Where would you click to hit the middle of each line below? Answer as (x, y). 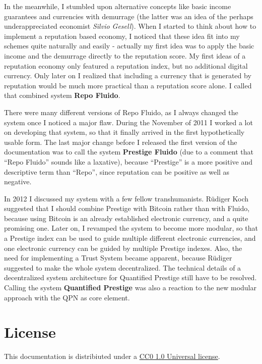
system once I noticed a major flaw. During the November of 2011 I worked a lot (128, 122)
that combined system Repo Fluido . (62, 95)
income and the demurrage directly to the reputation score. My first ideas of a (125, 55)
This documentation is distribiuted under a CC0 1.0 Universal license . (112, 356)
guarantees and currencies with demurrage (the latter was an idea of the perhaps (129, 16)
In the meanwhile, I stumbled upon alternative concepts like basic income (118, 6)
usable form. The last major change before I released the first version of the (121, 142)
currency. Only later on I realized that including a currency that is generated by (128, 75)
